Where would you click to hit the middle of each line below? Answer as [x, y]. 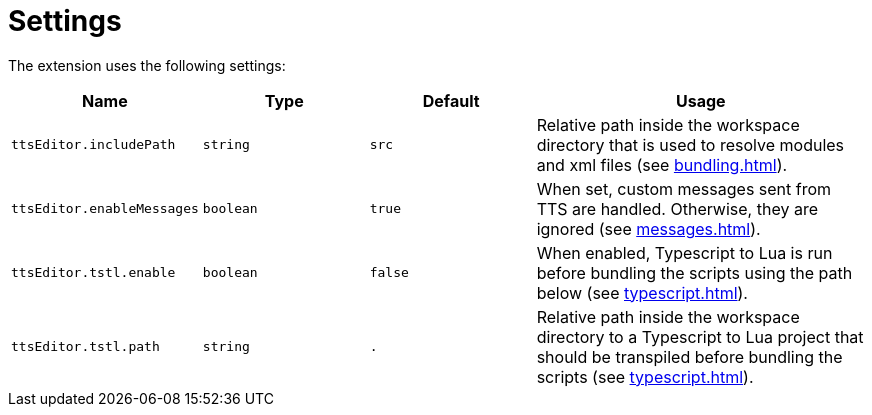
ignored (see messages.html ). [648, 228]
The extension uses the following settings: [147, 65]
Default [451, 100]
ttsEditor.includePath [93, 145]
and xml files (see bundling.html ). [662, 164]
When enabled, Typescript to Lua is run [684, 252]
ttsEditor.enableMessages [105, 209]
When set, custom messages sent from [684, 188]
